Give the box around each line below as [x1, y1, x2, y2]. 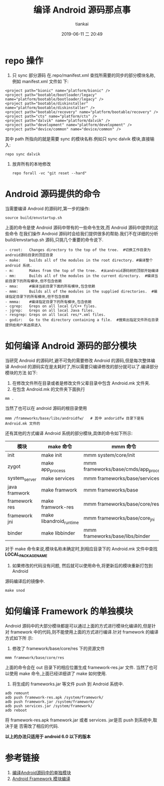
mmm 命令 [111, 443, 137, 450]
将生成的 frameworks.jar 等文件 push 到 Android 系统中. [12, 681, 124, 687]
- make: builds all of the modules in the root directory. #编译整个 [5, 258, 153, 263]
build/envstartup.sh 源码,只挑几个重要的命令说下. [5, 237, 103, 243]
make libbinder [41, 530, 76, 537]
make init [41, 451, 62, 458]
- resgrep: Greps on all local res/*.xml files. [5, 312, 106, 317]
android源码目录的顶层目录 [5, 252, 54, 257]
